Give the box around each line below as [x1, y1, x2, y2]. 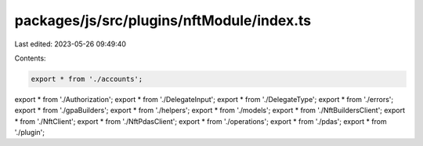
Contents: [14, 53, 46, 63]
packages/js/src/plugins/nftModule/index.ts [14, 12, 312, 29]
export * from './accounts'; [31, 75, 143, 83]
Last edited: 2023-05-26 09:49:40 [14, 39, 127, 49]
